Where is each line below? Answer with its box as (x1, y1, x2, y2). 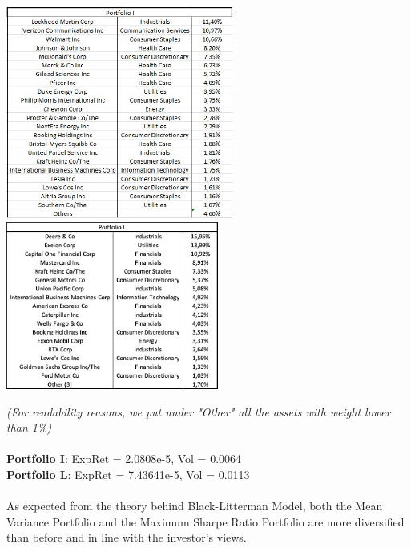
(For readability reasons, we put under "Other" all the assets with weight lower (6, 403, 391, 420)
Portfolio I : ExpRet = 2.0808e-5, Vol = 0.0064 (6, 450, 242, 467)
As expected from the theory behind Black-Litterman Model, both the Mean (6, 497, 383, 514)
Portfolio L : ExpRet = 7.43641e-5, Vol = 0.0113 (6, 465, 250, 482)
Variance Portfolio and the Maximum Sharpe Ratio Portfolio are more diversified (6, 513, 405, 530)
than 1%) (6, 419, 52, 436)
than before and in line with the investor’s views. (6, 529, 247, 546)
